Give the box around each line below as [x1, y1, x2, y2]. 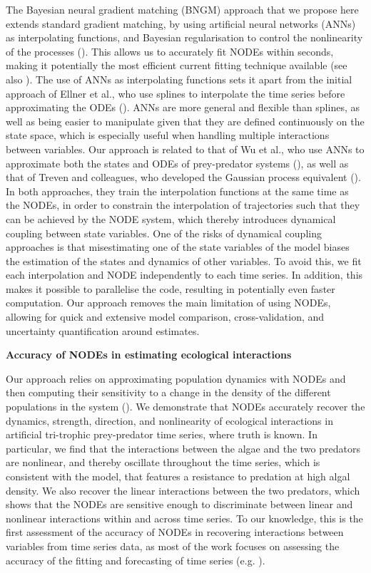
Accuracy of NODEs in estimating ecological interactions [6, 347, 292, 362]
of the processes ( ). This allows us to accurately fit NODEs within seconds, [6, 43, 334, 58]
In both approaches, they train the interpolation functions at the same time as [6, 183, 349, 198]
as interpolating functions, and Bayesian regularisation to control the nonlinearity [6, 30, 363, 45]
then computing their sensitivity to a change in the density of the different [6, 385, 331, 400]
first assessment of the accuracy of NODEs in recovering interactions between [6, 525, 344, 540]
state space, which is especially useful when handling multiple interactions [6, 128, 330, 143]
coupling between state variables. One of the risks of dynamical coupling [6, 225, 322, 240]
